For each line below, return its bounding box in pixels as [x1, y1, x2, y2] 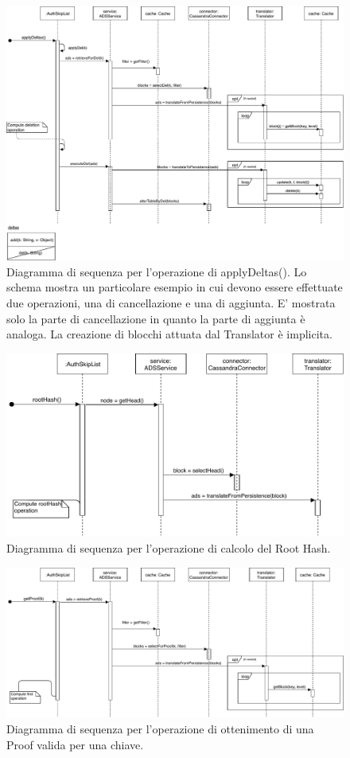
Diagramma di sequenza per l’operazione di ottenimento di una [6, 721, 314, 737]
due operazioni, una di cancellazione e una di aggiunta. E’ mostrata [6, 295, 336, 311]
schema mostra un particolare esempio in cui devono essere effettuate [6, 279, 343, 295]
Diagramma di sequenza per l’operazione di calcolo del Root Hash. [6, 540, 331, 557]
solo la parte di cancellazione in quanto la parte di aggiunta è [6, 310, 305, 326]
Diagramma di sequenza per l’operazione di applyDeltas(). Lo [6, 263, 307, 279]
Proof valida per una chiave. [6, 736, 144, 752]
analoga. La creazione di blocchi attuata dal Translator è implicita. [6, 326, 332, 342]
